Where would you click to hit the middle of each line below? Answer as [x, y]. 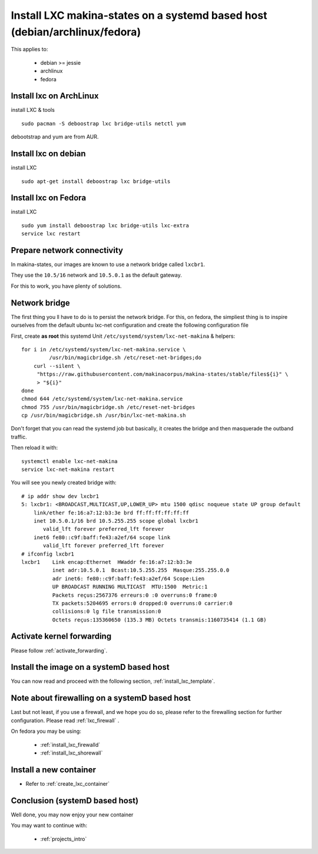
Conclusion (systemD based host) [74, 800]
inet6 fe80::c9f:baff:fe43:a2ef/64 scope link [102, 537]
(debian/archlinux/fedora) [76, 32]
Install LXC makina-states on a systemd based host [139, 15]
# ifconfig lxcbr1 [48, 554]
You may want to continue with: [49, 825]
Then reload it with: [34, 448]
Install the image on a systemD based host [90, 667]
